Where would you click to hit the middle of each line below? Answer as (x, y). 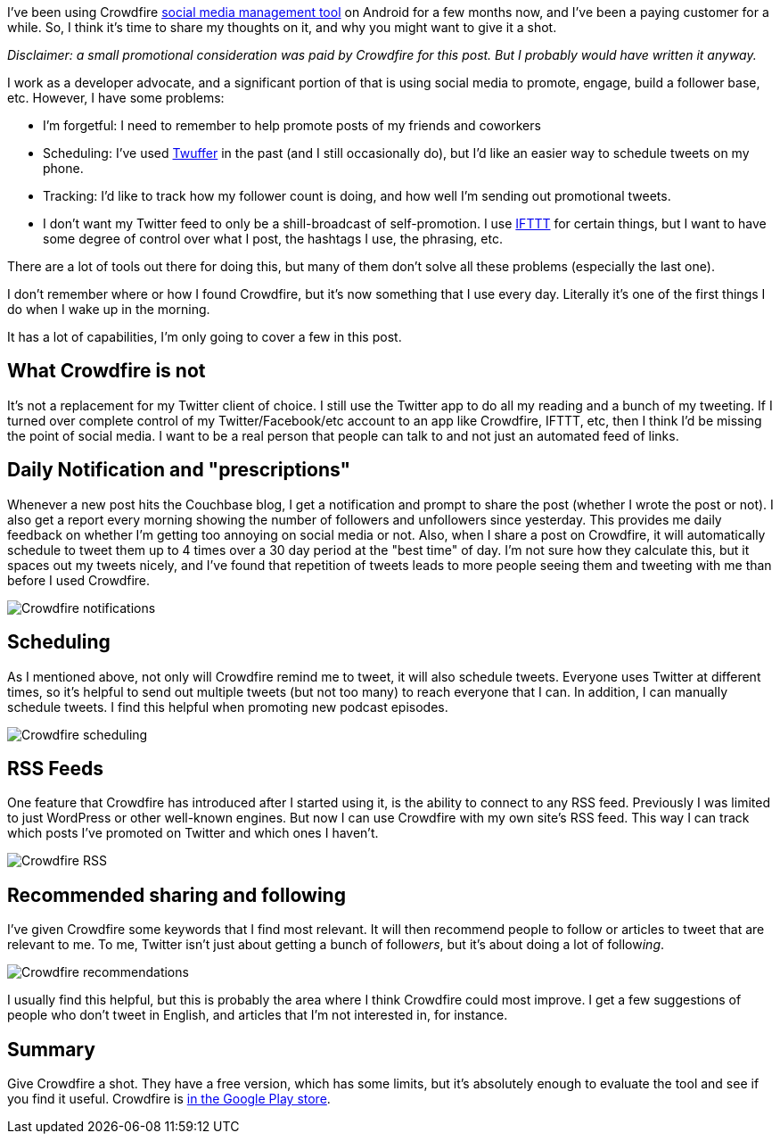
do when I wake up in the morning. (109, 309)
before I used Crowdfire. (79, 580)
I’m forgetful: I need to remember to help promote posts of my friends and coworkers (292, 125)
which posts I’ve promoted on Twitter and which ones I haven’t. (193, 833)
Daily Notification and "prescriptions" (179, 470)
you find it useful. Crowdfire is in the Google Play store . (169, 1099)
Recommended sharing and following (177, 895)
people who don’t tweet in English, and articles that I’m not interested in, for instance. (258, 1015)
